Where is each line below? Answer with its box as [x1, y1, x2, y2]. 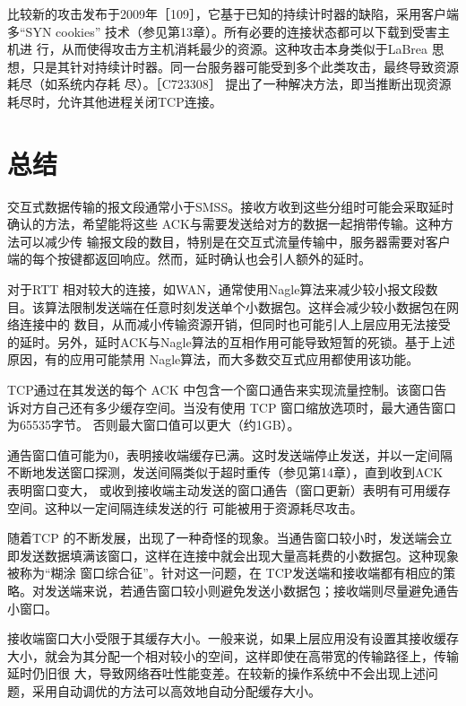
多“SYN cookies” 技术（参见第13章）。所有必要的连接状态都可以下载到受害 [7, 22, 437, 40]
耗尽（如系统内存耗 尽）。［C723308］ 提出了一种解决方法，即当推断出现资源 [7, 74, 452, 93]
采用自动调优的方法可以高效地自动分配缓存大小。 [31, 681, 321, 700]
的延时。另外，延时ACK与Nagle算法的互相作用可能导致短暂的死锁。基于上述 [7, 332, 455, 351]
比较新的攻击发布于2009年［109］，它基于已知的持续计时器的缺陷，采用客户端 [7, 4, 459, 22]
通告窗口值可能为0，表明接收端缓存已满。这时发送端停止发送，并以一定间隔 [7, 445, 453, 464]
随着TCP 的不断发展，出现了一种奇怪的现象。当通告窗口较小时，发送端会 [7, 528, 440, 547]
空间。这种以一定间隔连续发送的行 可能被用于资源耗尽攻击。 [7, 498, 363, 517]
